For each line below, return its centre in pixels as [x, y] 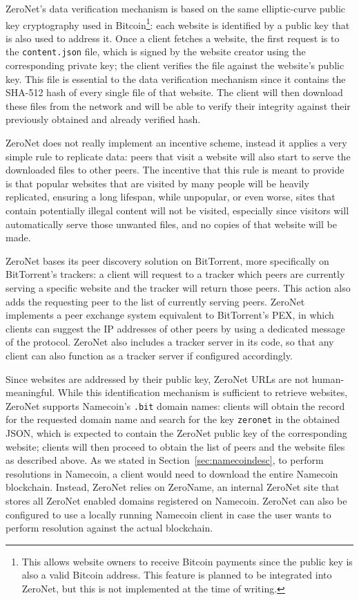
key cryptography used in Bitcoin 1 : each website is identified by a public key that [178, 24]
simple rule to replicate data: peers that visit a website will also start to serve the [178, 156]
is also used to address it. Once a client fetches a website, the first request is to [173, 38]
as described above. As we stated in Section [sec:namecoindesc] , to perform [165, 460]
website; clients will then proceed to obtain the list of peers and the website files [175, 446]
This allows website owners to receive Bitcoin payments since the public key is [187, 561]
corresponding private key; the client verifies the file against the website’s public [175, 65]
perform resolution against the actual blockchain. [109, 528]
